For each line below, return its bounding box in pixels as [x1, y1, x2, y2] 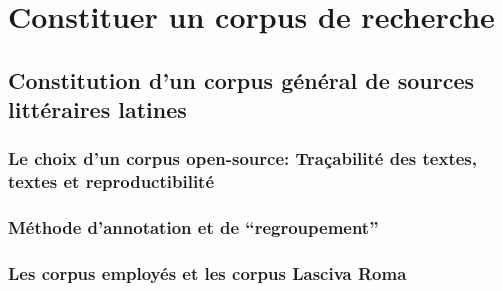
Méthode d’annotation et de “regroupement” [8, 215, 379, 240]
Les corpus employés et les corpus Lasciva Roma [8, 261, 407, 286]
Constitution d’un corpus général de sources [8, 64, 475, 95]
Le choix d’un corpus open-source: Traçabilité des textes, [8, 146, 477, 171]
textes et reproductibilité [8, 169, 215, 194]
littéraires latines [8, 94, 187, 125]
